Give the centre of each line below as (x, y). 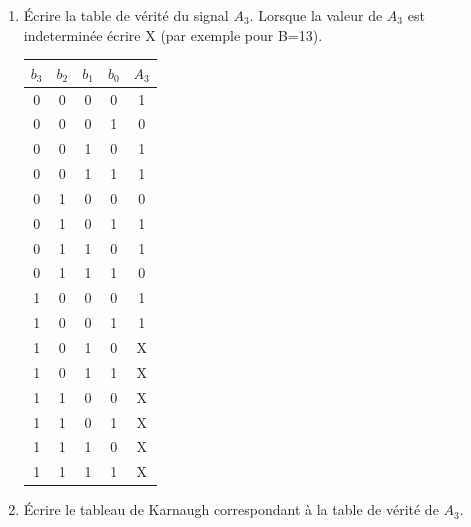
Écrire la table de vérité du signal (126, 15)
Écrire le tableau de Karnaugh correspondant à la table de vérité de (231, 509)
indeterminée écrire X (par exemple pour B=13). (173, 34)
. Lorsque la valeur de (316, 15)
